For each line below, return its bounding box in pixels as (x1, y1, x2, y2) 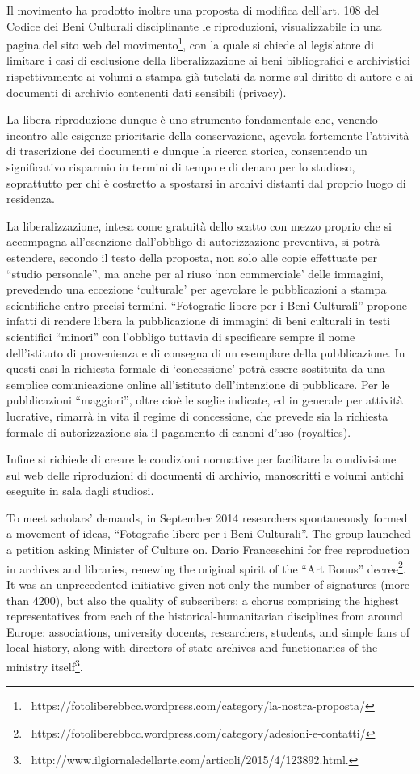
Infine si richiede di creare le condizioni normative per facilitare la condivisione (6, 450, 397, 467)
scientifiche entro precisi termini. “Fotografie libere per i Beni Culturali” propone (6, 296, 407, 313)
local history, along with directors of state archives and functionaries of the (6, 639, 378, 656)
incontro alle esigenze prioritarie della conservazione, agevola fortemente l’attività (6, 126, 409, 143)
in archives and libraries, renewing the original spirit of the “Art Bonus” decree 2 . (6, 557, 406, 577)
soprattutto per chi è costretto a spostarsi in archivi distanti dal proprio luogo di (6, 174, 406, 191)
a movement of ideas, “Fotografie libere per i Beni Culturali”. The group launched (6, 525, 411, 542)
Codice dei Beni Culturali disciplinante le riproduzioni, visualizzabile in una (6, 17, 382, 34)
